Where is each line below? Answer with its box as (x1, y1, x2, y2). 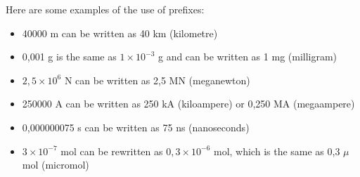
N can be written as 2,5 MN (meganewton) (64, 72, 250, 87)
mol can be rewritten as (60, 143, 163, 158)
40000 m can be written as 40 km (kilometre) (22, 25, 218, 40)
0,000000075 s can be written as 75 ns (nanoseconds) (22, 119, 250, 134)
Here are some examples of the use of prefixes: (6, 2, 205, 16)
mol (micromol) (22, 157, 89, 172)
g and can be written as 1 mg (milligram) (157, 49, 337, 64)
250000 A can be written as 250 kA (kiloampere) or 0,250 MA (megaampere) (22, 96, 355, 111)
